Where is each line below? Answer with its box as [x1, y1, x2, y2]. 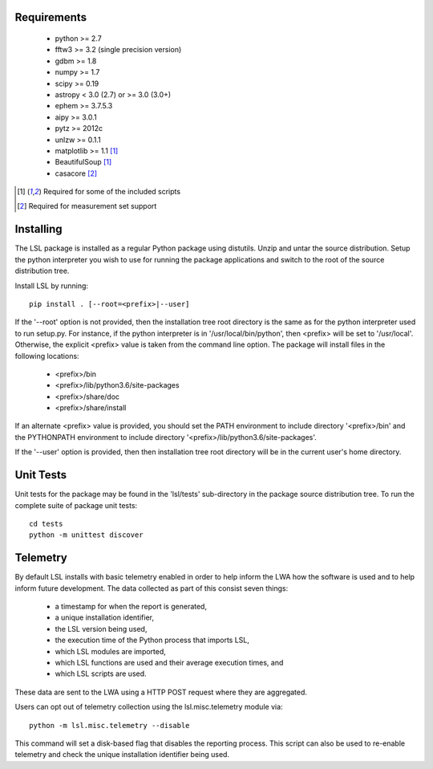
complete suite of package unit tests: [14, 500, 138, 510]
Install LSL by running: [14, 281, 88, 291]
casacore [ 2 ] [55, 169, 98, 178]
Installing [14, 222, 63, 236]
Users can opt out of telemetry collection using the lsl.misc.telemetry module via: [14, 702, 284, 712]
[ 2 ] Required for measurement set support [17, 201, 157, 211]
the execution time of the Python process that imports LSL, [55, 635, 250, 645]
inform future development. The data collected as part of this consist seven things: [14, 583, 289, 593]
